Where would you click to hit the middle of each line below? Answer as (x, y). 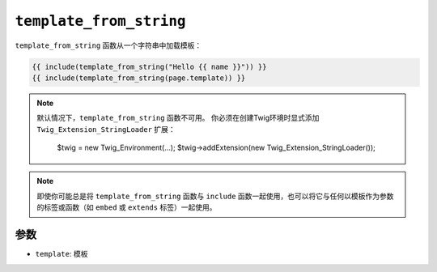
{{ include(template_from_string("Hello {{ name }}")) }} (149, 66)
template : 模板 (62, 254)
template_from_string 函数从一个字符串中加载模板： (108, 45)
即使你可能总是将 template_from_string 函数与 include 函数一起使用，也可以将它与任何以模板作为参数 (215, 196)
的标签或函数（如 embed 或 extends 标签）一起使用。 (127, 207)
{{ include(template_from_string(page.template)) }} (139, 78)
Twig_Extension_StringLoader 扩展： (106, 129)
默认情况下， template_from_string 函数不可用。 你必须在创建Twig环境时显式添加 (178, 118)
